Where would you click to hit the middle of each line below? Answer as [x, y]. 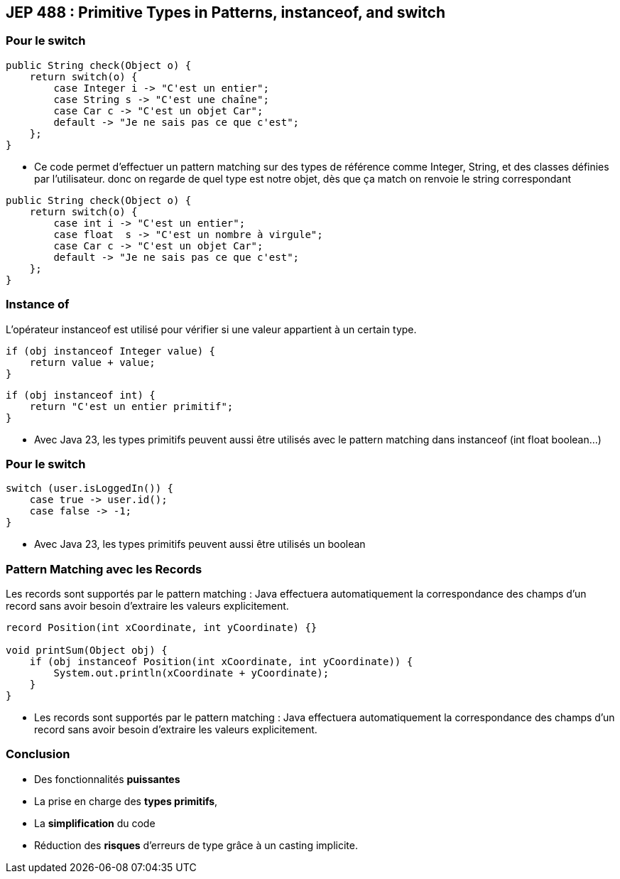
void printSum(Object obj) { [87, 651]
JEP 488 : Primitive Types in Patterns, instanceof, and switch [225, 12]
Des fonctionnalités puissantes [107, 779]
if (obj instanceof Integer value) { [111, 351]
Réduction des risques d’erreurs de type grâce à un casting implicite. [196, 845]
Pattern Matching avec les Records [104, 569]
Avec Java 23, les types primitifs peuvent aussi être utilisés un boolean [200, 544]
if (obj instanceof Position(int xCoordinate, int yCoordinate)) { [221, 662]
